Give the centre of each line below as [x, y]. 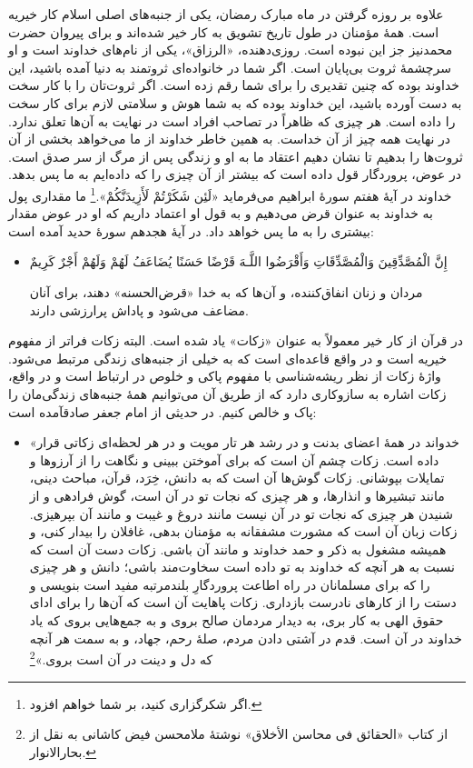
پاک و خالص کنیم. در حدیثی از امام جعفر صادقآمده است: [163, 411]
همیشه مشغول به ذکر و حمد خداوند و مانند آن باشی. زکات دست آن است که [238, 549]
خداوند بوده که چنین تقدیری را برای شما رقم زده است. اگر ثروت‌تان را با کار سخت [234, 85]
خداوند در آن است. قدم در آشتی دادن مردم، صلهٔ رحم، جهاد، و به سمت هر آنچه [246, 638]
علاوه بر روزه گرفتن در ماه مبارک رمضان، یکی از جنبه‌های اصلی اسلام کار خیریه [226, 14]
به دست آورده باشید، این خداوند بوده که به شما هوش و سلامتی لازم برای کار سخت [235, 102]
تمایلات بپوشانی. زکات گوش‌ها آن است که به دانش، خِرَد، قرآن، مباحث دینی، [237, 478]
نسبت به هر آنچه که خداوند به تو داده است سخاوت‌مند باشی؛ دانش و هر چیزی [242, 567]
